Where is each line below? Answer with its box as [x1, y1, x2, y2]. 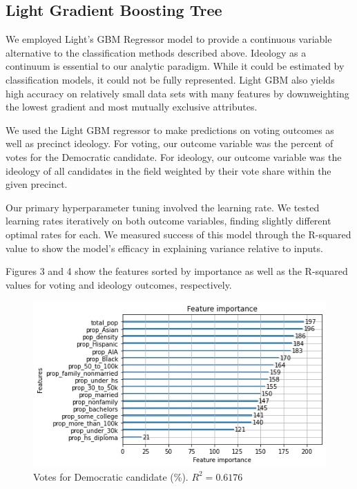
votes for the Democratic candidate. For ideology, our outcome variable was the [6, 149, 342, 164]
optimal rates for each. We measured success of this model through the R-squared [6, 227, 351, 241]
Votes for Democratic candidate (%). [33, 469, 189, 483]
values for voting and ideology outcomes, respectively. [6, 277, 232, 291]
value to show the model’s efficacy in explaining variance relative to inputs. [6, 240, 323, 255]
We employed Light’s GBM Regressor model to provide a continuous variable [6, 32, 332, 46]
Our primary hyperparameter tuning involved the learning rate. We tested [6, 200, 320, 214]
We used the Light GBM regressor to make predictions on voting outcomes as [6, 122, 334, 137]
